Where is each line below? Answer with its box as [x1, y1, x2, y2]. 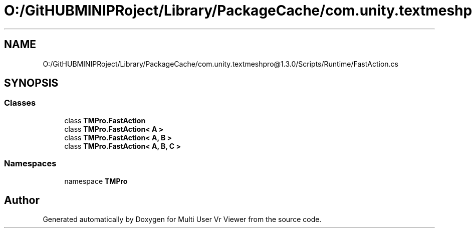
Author [4, 193, 40, 206]
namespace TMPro [64, 176, 128, 185]
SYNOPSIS [4, 77, 59, 90]
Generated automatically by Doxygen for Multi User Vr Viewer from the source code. [43, 215, 322, 224]
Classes [4, 98, 36, 108]
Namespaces [4, 158, 57, 169]
